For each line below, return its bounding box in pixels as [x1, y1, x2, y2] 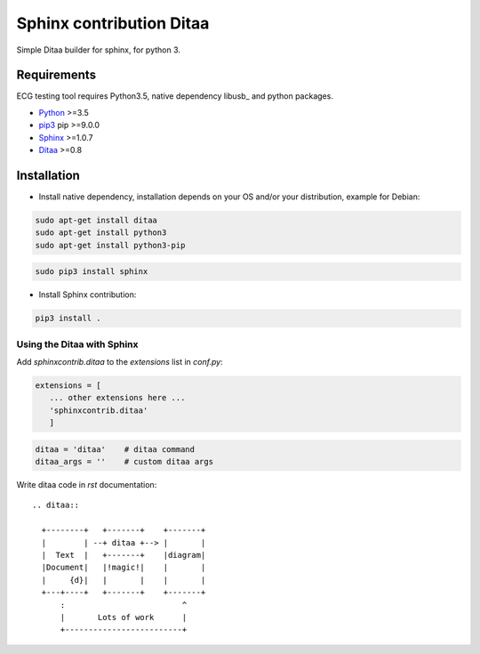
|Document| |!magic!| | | [41, 562, 206, 573]
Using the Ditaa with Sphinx [16, 338, 139, 351]
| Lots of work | [60, 612, 188, 622]
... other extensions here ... [49, 392, 186, 403]
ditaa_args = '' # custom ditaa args [35, 456, 213, 467]
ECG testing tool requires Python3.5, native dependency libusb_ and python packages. [16, 91, 333, 101]
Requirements [16, 68, 97, 83]
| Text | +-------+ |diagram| [41, 550, 206, 561]
